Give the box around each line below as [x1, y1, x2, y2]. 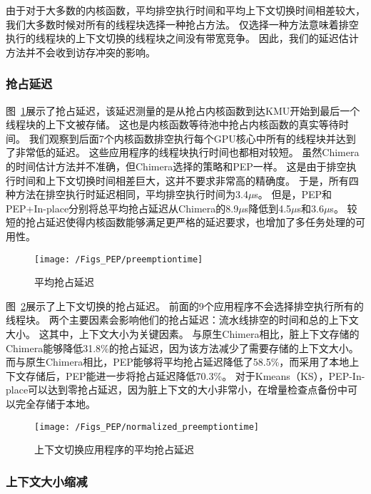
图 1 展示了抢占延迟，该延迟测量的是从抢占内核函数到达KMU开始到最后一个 [6, 103, 360, 118]
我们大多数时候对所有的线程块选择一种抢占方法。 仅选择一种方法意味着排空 [6, 16, 359, 31]
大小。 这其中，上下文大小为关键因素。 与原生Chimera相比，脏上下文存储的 [6, 326, 360, 341]
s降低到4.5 [244, 200, 292, 215]
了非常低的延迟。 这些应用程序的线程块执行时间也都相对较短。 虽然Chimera [6, 145, 360, 160]
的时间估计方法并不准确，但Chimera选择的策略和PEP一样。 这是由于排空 [6, 158, 347, 173]
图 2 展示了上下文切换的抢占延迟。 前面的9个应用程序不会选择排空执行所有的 [6, 298, 364, 313]
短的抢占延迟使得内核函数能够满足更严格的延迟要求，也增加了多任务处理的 [6, 215, 355, 230]
